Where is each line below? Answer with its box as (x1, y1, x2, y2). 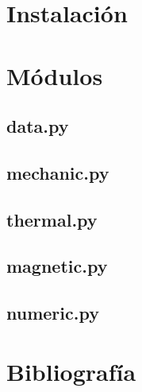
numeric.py (6, 301, 99, 325)
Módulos (6, 59, 103, 91)
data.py (6, 114, 69, 138)
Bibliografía (6, 355, 136, 387)
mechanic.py (6, 160, 109, 184)
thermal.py (6, 207, 98, 231)
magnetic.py (6, 254, 108, 278)
